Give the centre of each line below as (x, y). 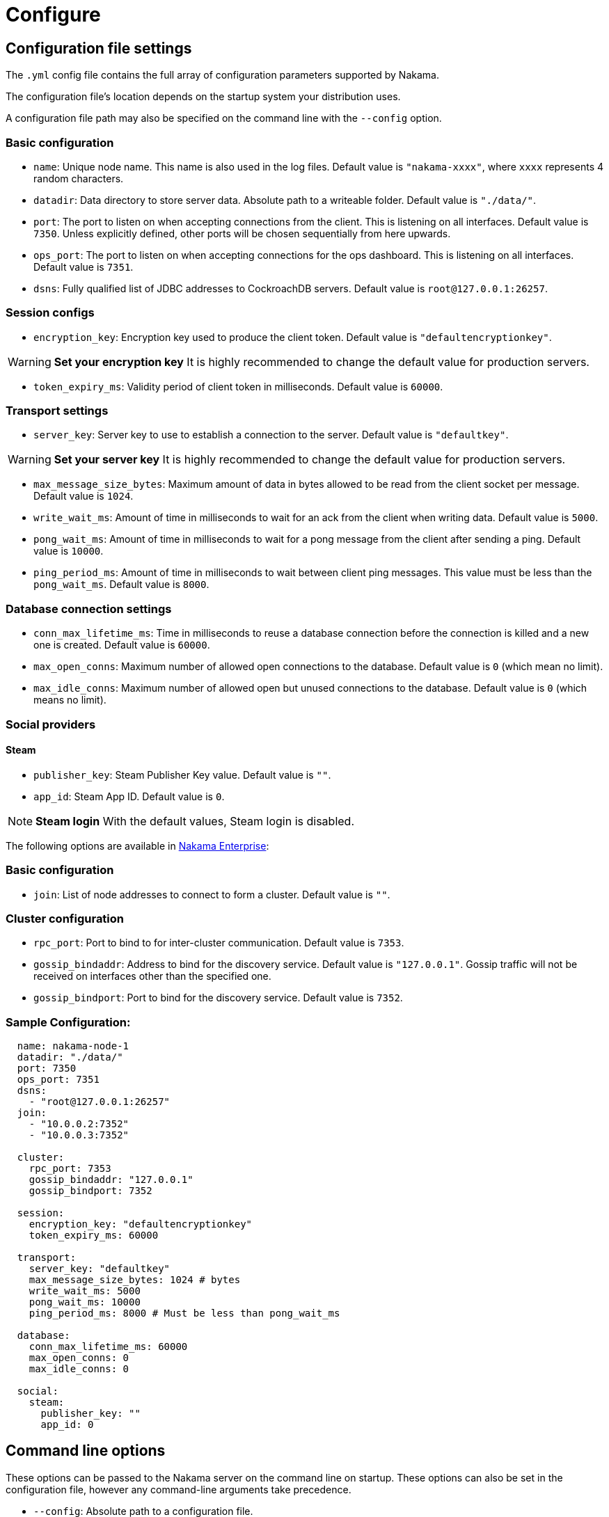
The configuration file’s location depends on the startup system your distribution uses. (203, 97)
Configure (53, 15)
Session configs (50, 313)
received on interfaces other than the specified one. (152, 976)
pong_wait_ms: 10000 (85, 1302)
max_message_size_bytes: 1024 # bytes (135, 1280)
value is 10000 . (69, 551)
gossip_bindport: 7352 (90, 1191)
